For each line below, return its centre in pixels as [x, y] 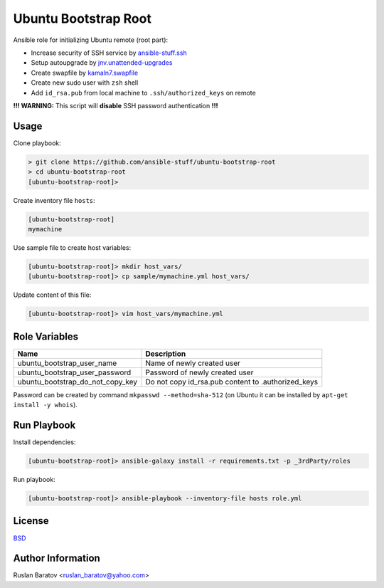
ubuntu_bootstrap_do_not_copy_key [78, 382]
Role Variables [46, 336]
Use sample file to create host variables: [72, 247]
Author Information [57, 558]
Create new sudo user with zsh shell [85, 83]
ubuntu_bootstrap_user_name [67, 363]
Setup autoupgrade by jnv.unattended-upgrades [102, 63]
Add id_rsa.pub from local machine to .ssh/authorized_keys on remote [143, 93]
